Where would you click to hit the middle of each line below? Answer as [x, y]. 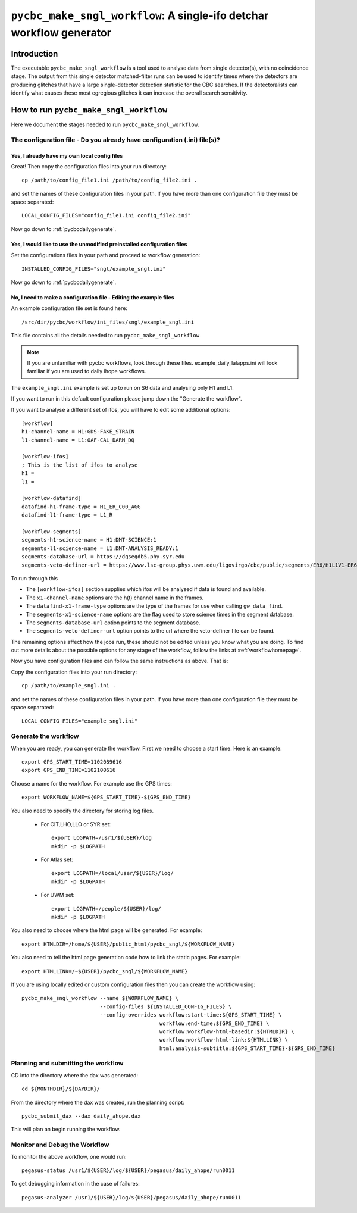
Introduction [35, 54]
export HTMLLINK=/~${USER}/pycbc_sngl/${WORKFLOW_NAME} [105, 971]
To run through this [35, 578]
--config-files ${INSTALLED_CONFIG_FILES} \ [166, 1006]
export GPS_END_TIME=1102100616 [69, 770]
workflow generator [61, 32]
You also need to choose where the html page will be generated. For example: [107, 930]
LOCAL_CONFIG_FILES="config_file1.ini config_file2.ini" [107, 215]
